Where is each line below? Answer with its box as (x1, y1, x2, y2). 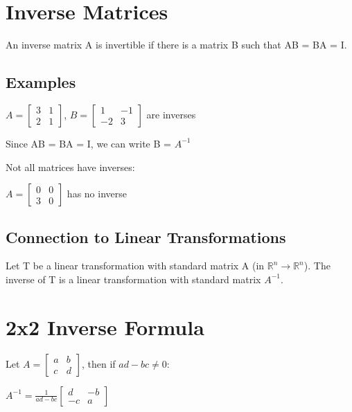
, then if (81, 356, 116, 370)
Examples (6, 71, 76, 93)
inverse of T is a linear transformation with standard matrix (6, 271, 261, 286)
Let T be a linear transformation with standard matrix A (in (6, 258, 265, 273)
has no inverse (67, 186, 127, 201)
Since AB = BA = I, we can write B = (6, 136, 171, 150)
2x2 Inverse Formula (6, 312, 204, 341)
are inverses (146, 107, 196, 121)
